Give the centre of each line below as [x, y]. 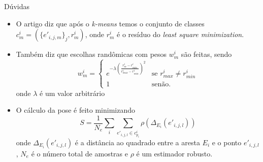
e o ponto [227, 142]
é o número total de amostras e [79, 153]
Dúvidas [17, 6]
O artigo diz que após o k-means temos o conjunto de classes [110, 23]
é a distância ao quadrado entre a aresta [137, 142]
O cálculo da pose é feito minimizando [75, 110]
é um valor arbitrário [72, 93]
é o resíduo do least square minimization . [180, 34]
